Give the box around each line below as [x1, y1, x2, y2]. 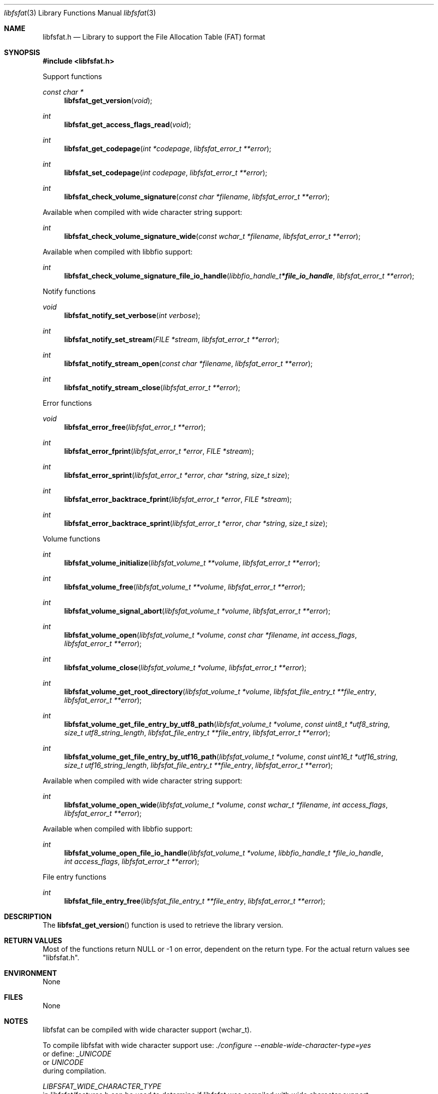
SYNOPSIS [4, 48, 40, 57]
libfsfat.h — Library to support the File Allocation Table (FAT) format [42, 33, 265, 41]
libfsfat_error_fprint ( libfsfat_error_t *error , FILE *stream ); [64, 447, 254, 455]
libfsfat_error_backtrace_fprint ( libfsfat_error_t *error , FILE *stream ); [64, 495, 292, 503]
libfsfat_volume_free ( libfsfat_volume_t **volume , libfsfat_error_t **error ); [64, 583, 305, 591]
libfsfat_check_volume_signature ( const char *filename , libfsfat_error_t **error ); [64, 192, 330, 201]
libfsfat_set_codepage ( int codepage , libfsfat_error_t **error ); [64, 168, 267, 177]
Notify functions [42, 287, 96, 296]
